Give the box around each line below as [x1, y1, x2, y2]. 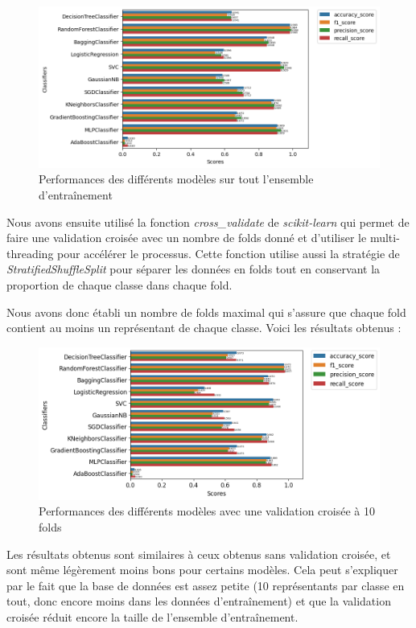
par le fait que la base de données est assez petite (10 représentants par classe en [6, 577, 405, 593]
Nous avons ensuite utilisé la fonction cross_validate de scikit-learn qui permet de [6, 213, 410, 230]
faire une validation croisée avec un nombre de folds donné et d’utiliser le [6, 229, 367, 246]
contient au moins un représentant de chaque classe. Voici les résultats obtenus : [6, 319, 402, 336]
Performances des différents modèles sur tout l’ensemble [39, 170, 314, 187]
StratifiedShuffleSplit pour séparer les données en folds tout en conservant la [6, 261, 381, 277]
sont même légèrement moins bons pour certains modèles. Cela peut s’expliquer [6, 561, 398, 578]
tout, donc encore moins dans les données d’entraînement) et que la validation [6, 593, 391, 610]
